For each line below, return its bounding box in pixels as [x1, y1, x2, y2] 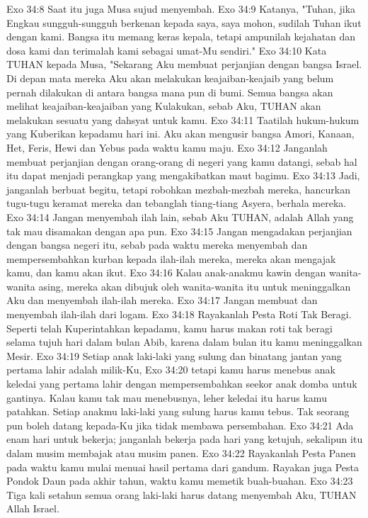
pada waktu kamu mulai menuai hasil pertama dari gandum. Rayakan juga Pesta [6, 459, 360, 474]
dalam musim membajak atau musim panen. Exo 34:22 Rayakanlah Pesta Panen [6, 446, 356, 460]
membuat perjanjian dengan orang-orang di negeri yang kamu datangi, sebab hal [6, 154, 357, 169]
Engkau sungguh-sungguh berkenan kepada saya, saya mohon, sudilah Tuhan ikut [6, 15, 362, 30]
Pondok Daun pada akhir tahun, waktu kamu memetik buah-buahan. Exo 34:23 [6, 473, 353, 488]
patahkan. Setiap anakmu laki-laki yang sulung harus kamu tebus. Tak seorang [6, 404, 350, 419]
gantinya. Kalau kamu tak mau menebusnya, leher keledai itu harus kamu [6, 390, 327, 405]
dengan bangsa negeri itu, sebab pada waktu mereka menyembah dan [6, 237, 308, 252]
